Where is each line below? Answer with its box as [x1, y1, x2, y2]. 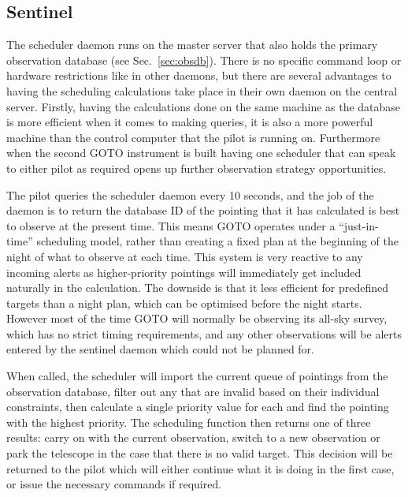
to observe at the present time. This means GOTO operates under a [6, 217, 336, 234]
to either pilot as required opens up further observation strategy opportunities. [6, 159, 387, 176]
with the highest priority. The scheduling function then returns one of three [6, 413, 371, 430]
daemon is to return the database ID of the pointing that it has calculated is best [6, 202, 400, 219]
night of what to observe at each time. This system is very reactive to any [6, 248, 363, 264]
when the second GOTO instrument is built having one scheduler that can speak [6, 144, 396, 161]
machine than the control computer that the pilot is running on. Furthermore [6, 129, 380, 145]
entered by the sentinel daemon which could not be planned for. [6, 341, 315, 357]
